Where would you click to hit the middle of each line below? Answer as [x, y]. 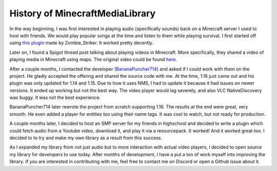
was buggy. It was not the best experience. [55, 98]
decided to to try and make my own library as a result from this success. [86, 138]
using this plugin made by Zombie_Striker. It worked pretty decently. [82, 43]
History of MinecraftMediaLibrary [83, 13]
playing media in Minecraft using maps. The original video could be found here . [93, 59]
